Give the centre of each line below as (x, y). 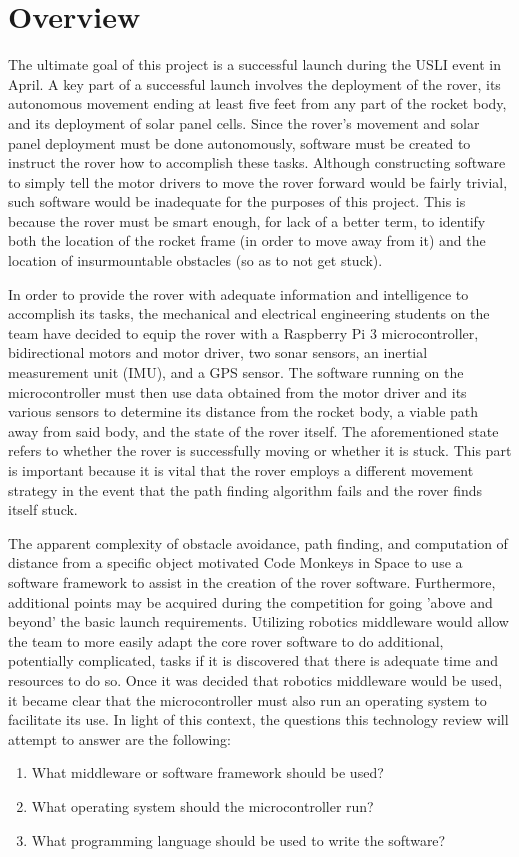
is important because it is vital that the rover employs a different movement (241, 470)
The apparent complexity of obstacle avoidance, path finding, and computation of (258, 542)
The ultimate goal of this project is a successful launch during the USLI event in (254, 64)
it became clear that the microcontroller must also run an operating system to (247, 699)
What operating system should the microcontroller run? (202, 805)
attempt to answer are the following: (119, 738)
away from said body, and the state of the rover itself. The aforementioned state (253, 430)
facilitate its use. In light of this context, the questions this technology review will (258, 719)
